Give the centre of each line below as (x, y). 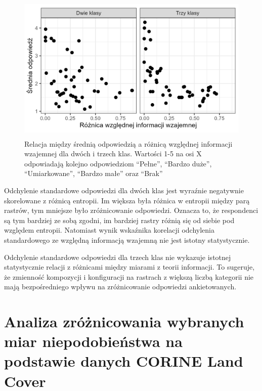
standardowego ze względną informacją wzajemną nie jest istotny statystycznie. (127, 240)
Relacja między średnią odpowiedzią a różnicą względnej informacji (128, 143)
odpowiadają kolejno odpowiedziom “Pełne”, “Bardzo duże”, (118, 163)
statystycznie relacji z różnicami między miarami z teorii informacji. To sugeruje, (129, 267)
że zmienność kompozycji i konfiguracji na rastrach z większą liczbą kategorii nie (129, 276)
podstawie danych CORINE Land (124, 361)
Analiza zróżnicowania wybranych (124, 321)
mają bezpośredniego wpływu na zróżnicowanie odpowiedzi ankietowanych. (120, 287)
